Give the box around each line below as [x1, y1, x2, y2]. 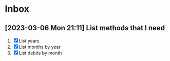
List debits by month [18, 50, 62, 56]
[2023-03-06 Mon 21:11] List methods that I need [5, 24, 165, 32]
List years [18, 38, 40, 44]
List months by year [18, 44, 61, 50]
